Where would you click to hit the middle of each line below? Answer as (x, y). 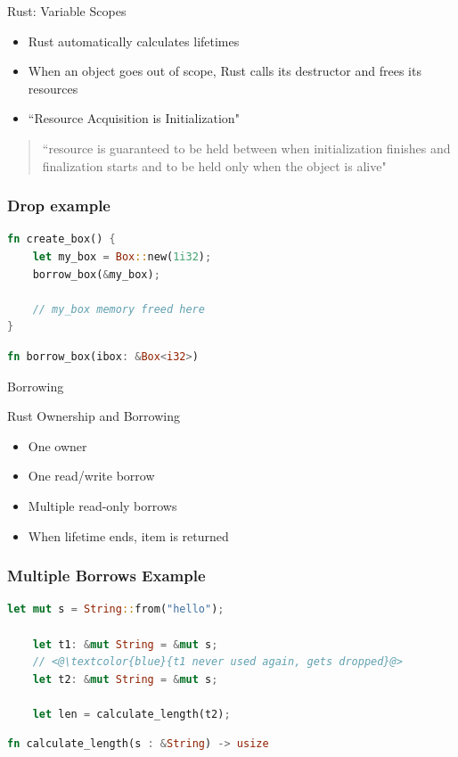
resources (53, 88)
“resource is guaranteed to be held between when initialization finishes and (246, 148)
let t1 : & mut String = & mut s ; (125, 644)
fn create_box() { (61, 239)
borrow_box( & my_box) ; (96, 274)
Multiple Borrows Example (106, 576)
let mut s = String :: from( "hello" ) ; (116, 609)
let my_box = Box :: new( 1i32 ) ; (122, 256)
